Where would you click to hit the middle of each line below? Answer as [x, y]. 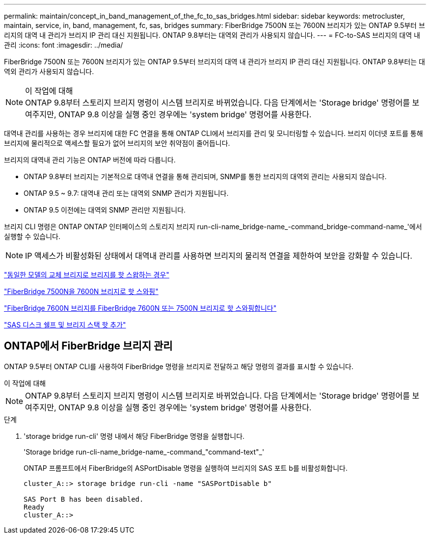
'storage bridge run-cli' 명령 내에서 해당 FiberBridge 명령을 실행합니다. [134, 436]
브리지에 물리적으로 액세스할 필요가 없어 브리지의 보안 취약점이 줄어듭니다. [117, 143]
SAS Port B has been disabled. [84, 499]
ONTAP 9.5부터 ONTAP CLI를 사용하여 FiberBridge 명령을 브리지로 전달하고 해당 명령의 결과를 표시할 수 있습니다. [179, 366]
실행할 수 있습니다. [32, 236]
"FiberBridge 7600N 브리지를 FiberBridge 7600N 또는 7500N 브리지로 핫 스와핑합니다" [140, 308]
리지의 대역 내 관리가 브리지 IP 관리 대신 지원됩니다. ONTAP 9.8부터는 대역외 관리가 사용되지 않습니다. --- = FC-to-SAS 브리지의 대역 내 [212, 35]
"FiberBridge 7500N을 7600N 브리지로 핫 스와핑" [81, 291]
